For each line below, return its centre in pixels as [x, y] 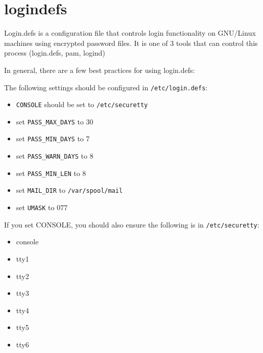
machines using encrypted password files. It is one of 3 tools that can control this [131, 43]
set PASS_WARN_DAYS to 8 [55, 156]
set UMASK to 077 [42, 207]
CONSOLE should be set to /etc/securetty [82, 104]
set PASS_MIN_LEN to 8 [51, 173]
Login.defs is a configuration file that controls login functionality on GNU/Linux [130, 33]
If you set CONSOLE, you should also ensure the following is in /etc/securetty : [132, 224]
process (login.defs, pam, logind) [55, 53]
